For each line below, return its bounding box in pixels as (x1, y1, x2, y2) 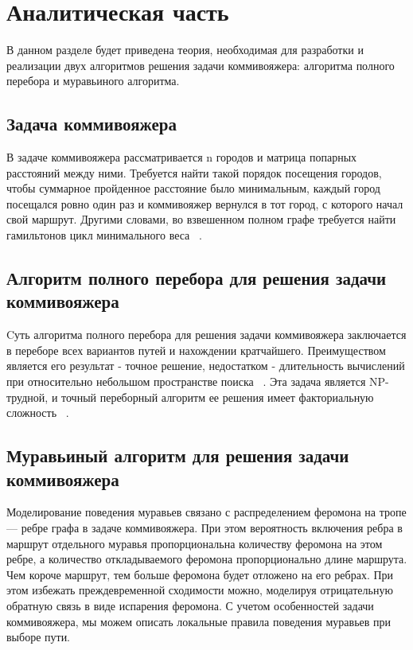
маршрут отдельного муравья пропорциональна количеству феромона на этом (6, 535, 383, 551)
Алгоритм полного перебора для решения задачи (6, 266, 387, 290)
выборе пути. (6, 629, 71, 645)
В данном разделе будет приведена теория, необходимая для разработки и (6, 41, 364, 58)
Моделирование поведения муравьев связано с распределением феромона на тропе (6, 504, 407, 520)
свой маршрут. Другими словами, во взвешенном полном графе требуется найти (6, 211, 396, 228)
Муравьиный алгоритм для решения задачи (6, 443, 349, 468)
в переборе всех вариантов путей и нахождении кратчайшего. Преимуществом (6, 341, 386, 358)
